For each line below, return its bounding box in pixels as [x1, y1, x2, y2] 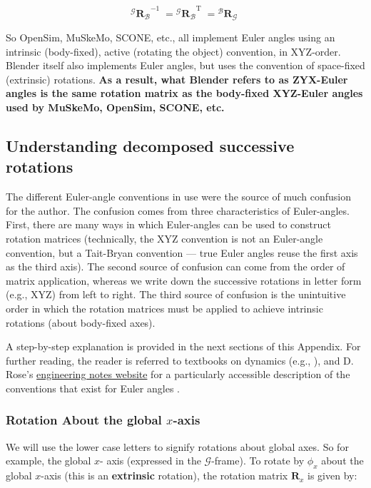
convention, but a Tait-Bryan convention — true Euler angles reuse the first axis [6, 245, 358, 260]
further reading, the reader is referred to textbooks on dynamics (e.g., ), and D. [6, 352, 354, 367]
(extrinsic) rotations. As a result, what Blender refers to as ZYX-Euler [6, 71, 348, 86]
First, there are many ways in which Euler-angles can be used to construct [6, 217, 331, 232]
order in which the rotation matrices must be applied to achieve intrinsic [6, 300, 323, 315]
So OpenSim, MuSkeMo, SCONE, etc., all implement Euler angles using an [6, 30, 335, 45]
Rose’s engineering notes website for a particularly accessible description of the [6, 367, 350, 382]
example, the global [6, 453, 91, 468]
